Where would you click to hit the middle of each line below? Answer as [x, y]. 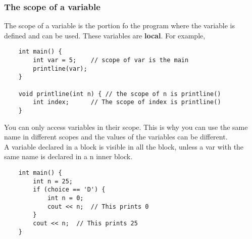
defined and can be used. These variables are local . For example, [105, 35]
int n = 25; [53, 181]
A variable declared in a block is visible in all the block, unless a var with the [124, 146]
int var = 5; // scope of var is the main [111, 60]
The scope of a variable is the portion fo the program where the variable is [120, 26]
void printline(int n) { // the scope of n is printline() [120, 94]
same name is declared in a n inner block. [68, 156]
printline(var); [60, 68]
